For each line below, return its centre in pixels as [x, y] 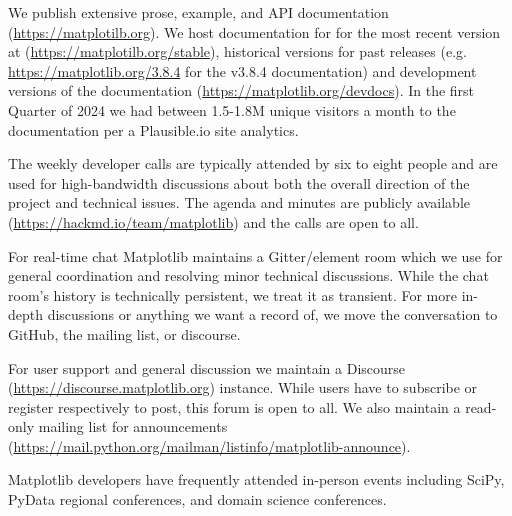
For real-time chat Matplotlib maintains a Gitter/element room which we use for [255, 255]
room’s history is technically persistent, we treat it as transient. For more [232, 294]
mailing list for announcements [133, 426]
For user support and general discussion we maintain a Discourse [207, 367]
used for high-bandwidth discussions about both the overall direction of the [239, 182]
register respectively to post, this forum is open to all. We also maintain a [234, 406]
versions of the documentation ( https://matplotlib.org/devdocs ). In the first [241, 90]
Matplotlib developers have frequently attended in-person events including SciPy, [256, 479]
